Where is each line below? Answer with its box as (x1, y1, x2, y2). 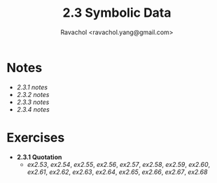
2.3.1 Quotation (16, 152, 62, 161)
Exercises (6, 129, 65, 145)
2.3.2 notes (16, 90, 50, 98)
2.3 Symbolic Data (62, 5, 172, 21)
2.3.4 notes (16, 105, 50, 113)
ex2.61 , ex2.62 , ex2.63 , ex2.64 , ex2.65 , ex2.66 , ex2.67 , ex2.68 (27, 168, 208, 176)
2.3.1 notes (16, 82, 48, 91)
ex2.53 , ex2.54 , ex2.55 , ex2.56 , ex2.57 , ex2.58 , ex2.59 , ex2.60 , (27, 160, 211, 168)
